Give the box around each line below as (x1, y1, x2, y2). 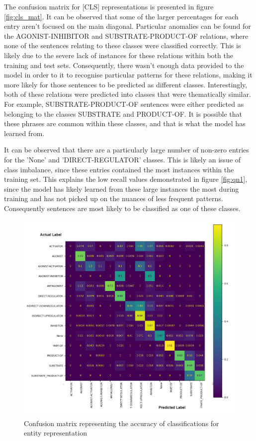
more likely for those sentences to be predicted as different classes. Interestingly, (4, 79, 248, 89)
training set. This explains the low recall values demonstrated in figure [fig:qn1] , (4, 174, 248, 184)
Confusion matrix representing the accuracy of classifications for (24, 418, 219, 428)
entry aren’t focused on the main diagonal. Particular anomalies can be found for (4, 21, 251, 31)
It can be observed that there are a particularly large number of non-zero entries (4, 145, 249, 155)
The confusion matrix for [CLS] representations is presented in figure (4, 1, 214, 11)
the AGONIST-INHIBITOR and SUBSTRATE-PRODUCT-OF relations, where (4, 30, 249, 41)
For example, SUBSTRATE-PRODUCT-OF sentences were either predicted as (4, 98, 244, 109)
